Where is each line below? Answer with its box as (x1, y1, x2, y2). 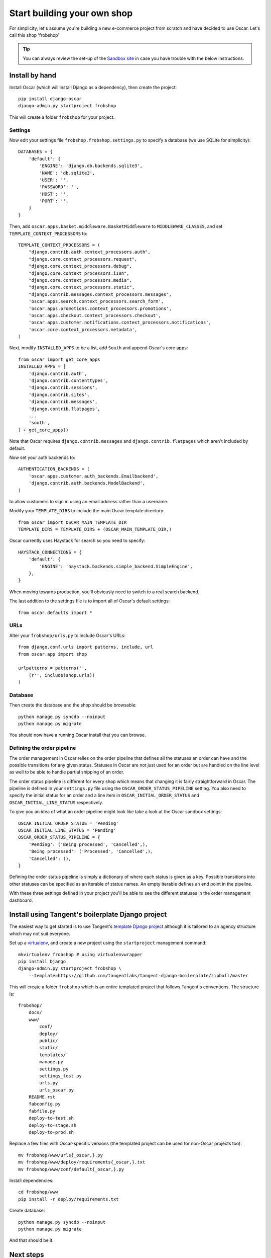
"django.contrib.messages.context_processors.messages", (28, 291, 172, 297)
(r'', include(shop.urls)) (28, 672, 95, 678)
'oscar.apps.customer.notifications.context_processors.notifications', (28, 320, 212, 326)
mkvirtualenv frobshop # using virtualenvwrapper (18, 952, 143, 957)
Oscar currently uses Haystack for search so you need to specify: (9, 537, 146, 543)
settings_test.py (39, 1073, 82, 1079)
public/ (39, 1038, 58, 1044)
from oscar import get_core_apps (18, 356, 100, 362)
